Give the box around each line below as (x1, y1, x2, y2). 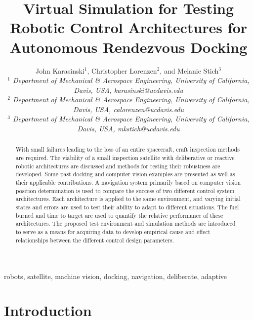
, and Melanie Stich (160, 65, 219, 76)
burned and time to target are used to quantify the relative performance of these (15, 211, 223, 219)
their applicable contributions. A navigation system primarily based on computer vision (15, 178, 241, 187)
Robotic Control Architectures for (9, 17, 248, 38)
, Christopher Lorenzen (87, 65, 157, 76)
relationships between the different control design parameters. (15, 236, 174, 244)
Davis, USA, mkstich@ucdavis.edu (77, 123, 180, 134)
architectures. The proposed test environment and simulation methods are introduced (15, 219, 236, 228)
